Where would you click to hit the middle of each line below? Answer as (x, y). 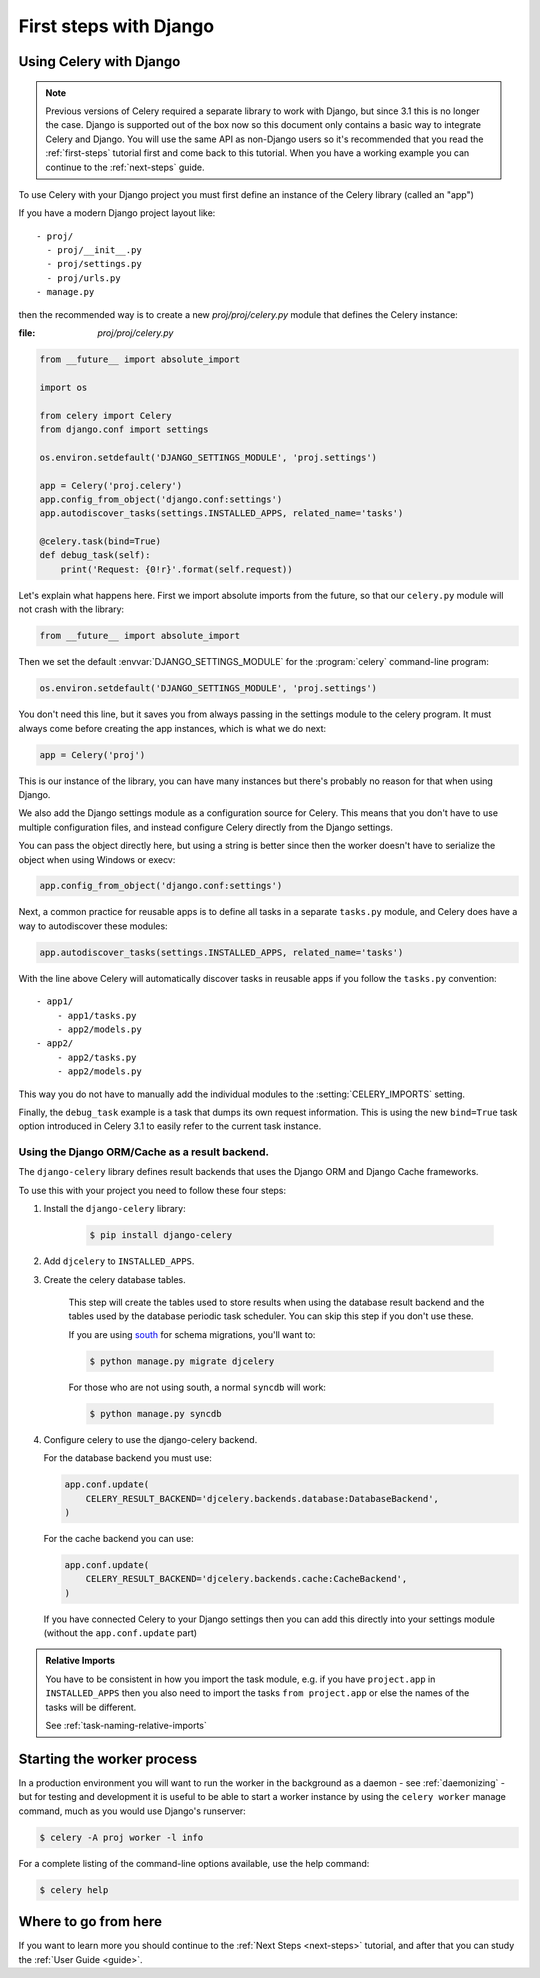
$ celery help (74, 1889)
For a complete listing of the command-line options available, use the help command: (194, 1863)
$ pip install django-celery (161, 1235)
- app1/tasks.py (96, 1015)
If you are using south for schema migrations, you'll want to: (192, 1334)
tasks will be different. (91, 1707)
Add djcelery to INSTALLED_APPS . (119, 1261)
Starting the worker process (108, 1758)
